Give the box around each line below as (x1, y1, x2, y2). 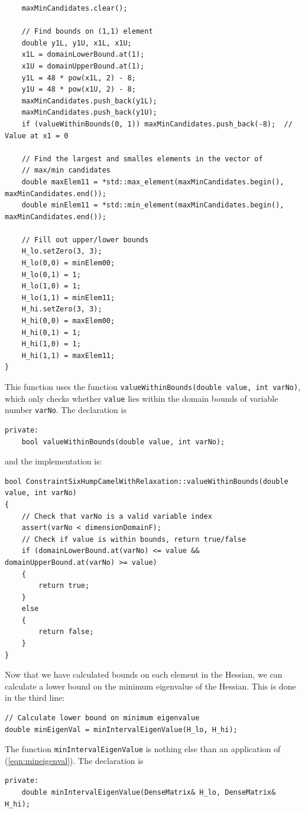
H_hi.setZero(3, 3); (21, 305, 102, 314)
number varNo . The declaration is (5, 404, 126, 416)
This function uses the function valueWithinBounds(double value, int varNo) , (5, 381, 301, 392)
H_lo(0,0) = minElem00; (21, 259, 115, 268)
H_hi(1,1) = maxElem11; (21, 351, 115, 360)
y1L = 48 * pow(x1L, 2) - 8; (21, 73, 136, 82)
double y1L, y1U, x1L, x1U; (21, 38, 132, 47)
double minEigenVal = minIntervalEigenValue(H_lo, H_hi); (5, 725, 238, 734)
